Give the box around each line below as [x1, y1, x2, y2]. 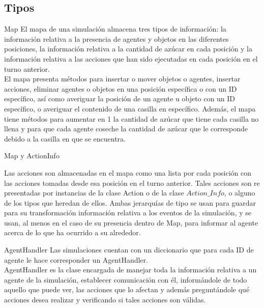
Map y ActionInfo [4, 150, 60, 161]
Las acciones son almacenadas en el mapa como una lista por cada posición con [4, 167, 251, 178]
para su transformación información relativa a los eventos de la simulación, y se [4, 207, 251, 218]
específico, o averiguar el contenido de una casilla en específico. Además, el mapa [4, 103, 256, 114]
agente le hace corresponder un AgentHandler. [4, 254, 148, 265]
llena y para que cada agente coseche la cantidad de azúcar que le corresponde [4, 123, 248, 134]
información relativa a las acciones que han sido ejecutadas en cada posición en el [4, 53, 258, 64]
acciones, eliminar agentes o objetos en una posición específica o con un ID [4, 83, 237, 94]
